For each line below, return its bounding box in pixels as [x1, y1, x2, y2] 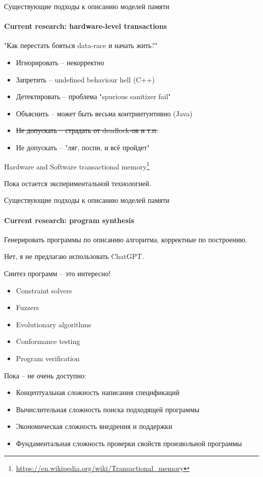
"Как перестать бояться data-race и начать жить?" [4, 40, 158, 51]
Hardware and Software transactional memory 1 [4, 159, 150, 171]
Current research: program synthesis [4, 214, 135, 225]
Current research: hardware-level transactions [4, 21, 167, 31]
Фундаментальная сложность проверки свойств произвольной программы [16, 438, 242, 448]
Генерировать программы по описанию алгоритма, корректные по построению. [4, 234, 247, 244]
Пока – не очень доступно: [4, 370, 86, 380]
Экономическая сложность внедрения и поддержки [16, 421, 172, 431]
